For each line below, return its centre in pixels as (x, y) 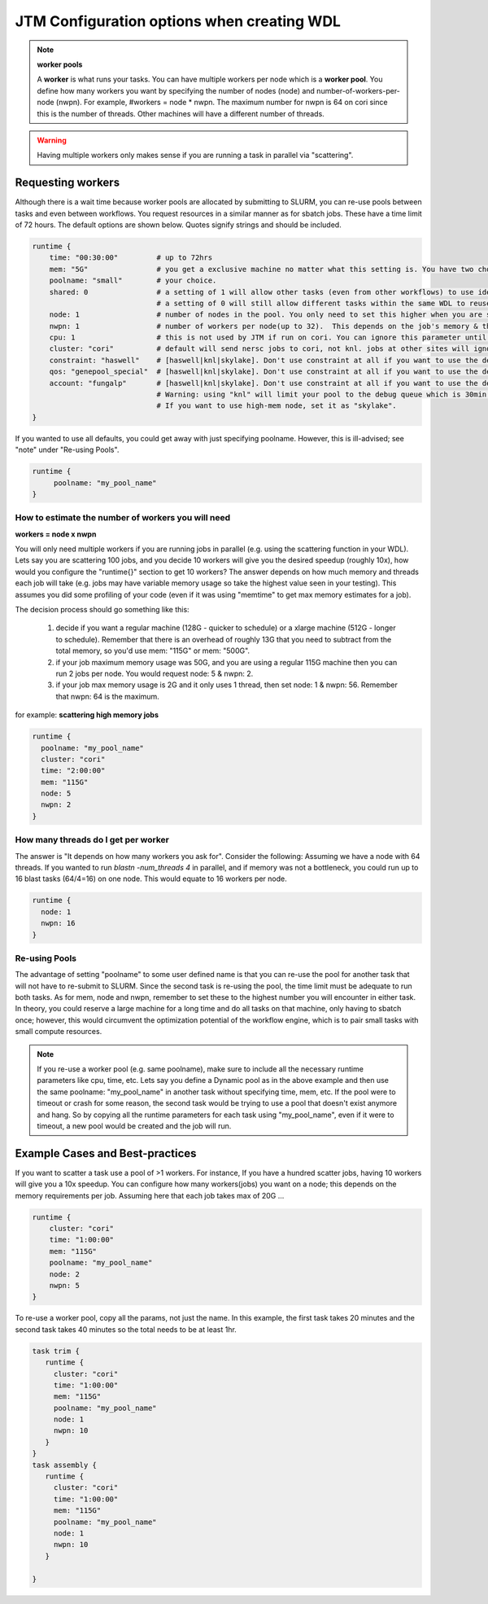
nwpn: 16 (58, 923)
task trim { (56, 1351)
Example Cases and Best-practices (106, 1153)
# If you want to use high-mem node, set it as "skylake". (277, 406)
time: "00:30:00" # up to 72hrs (131, 258)
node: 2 (65, 1274)
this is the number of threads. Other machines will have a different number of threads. (181, 113)
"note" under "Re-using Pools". (67, 450)
